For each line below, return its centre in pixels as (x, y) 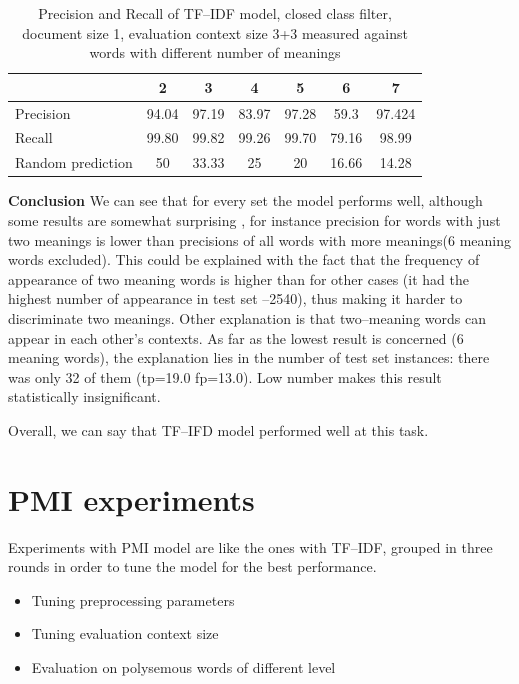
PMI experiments (131, 498)
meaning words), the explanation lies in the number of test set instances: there (249, 357)
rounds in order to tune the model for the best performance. (192, 566)
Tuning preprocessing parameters (133, 599)
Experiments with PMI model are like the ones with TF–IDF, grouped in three (250, 546)
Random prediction (74, 162)
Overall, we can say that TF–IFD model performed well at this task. (218, 429)
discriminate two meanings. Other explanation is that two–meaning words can (247, 317)
